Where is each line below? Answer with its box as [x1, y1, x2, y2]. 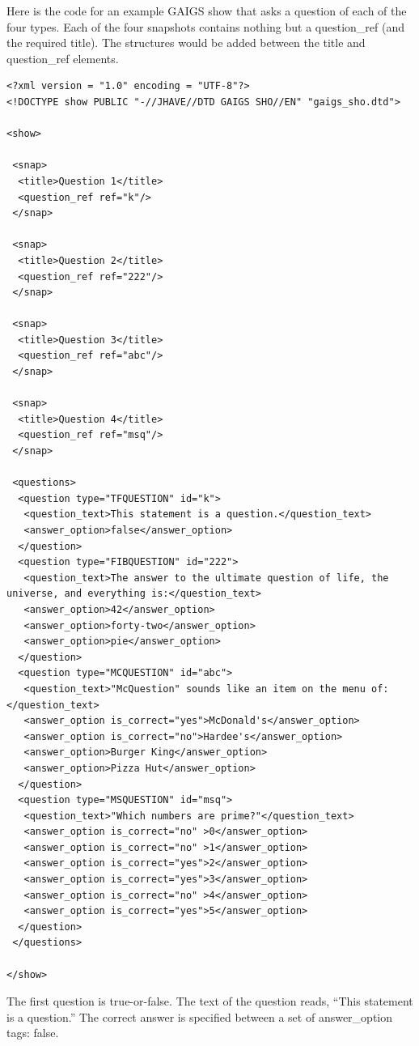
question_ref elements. [6, 49, 119, 66]
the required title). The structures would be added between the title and [6, 34, 366, 51]
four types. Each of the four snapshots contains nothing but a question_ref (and [6, 18, 404, 35]
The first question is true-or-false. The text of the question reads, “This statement [6, 993, 413, 1010]
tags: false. [6, 1024, 59, 1041]
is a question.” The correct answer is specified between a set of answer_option [6, 1008, 393, 1025]
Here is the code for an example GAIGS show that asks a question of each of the [6, 2, 407, 19]
